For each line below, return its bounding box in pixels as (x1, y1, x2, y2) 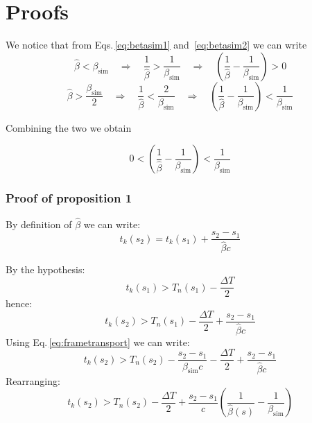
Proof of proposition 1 (6, 189, 132, 207)
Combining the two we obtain (6, 120, 132, 135)
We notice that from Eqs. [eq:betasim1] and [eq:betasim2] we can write (6, 37, 307, 52)
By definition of (6, 216, 72, 231)
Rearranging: (6, 373, 60, 388)
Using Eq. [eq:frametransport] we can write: (6, 334, 190, 349)
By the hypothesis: (6, 262, 85, 277)
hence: (6, 296, 33, 311)
